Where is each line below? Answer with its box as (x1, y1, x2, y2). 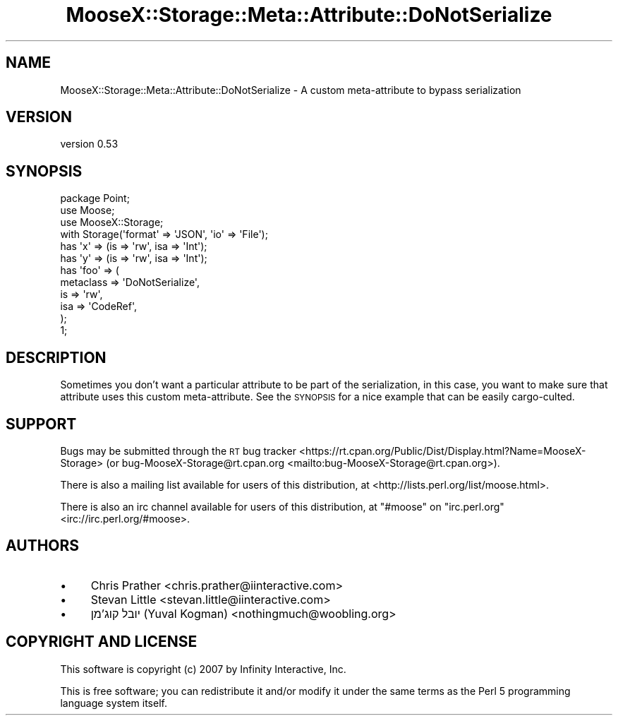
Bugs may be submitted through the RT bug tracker (60, 444, 296, 457)
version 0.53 (60, 138, 119, 150)
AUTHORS (6, 537, 80, 555)
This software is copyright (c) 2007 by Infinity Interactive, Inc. (60, 662, 346, 675)
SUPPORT (6, 415, 77, 433)
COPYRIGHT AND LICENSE (6, 633, 198, 651)
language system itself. (60, 696, 167, 709)
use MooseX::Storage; (60, 216, 164, 229)
